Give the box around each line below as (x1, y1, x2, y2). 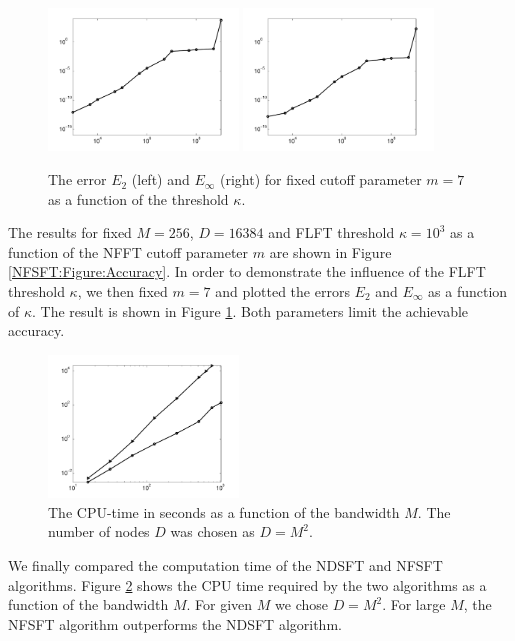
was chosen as (170, 521, 255, 542)
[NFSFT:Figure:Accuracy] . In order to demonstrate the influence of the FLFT (8, 261, 486, 282)
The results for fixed (8, 222, 132, 243)
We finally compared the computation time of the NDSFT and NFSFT (8, 555, 443, 576)
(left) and (131, 169, 190, 190)
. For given (186, 594, 253, 615)
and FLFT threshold (268, 222, 395, 243)
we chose (275, 594, 328, 615)
